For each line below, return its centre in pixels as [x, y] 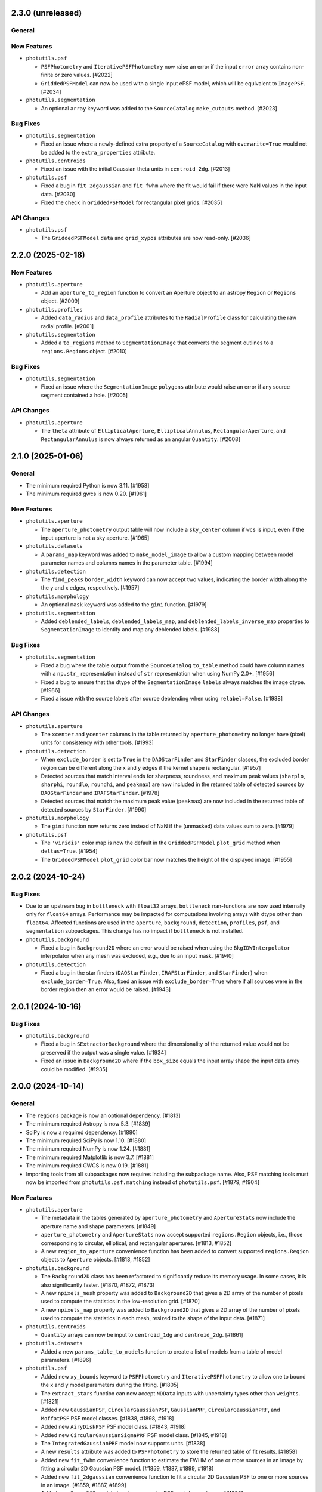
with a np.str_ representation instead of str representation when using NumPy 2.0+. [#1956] [157, 674]
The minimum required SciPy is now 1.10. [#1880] [86, 1140]
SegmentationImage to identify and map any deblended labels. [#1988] [130, 630]
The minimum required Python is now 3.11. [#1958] [88, 485]
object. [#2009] [60, 301]
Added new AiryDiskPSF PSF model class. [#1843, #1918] [113, 1427]
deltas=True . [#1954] [69, 851]
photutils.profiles [54, 309]
